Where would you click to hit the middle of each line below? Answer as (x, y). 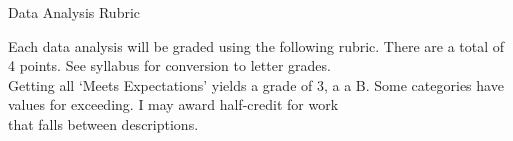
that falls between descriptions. (103, 123)
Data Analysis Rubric (74, 12)
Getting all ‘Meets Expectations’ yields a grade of (160, 84)
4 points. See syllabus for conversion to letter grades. (169, 65)
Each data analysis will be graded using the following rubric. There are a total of (256, 45)
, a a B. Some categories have (413, 84)
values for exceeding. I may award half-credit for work (173, 104)
